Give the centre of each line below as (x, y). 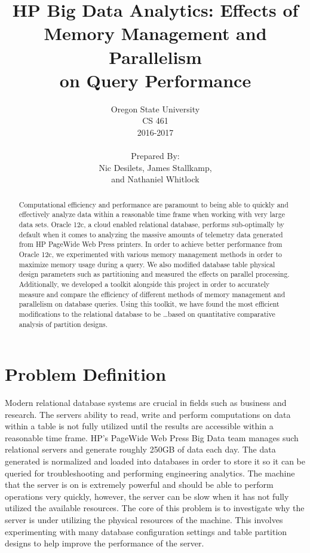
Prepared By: (155, 156)
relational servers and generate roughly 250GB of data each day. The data (140, 449)
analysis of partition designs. (63, 324)
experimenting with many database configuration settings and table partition (146, 531)
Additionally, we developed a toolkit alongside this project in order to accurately (144, 284)
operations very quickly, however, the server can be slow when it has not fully (147, 496)
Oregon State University (155, 109)
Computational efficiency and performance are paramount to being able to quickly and (154, 204)
